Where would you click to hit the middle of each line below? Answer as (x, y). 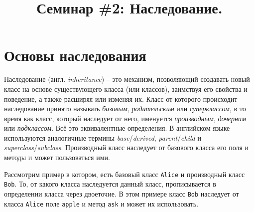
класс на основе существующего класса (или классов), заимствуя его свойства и (126, 89)
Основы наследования (75, 55)
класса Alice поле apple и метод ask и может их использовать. (101, 203)
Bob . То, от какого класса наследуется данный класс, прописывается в (110, 184)
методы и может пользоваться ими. (57, 157)
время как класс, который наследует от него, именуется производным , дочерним (125, 118)
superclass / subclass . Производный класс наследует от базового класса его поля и (127, 147)
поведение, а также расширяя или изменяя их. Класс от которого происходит (121, 99)
